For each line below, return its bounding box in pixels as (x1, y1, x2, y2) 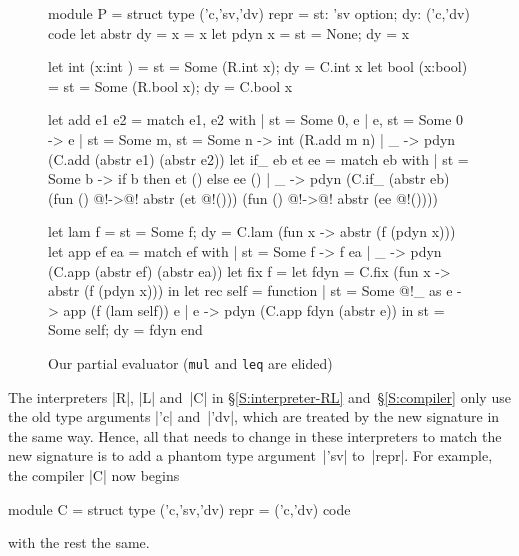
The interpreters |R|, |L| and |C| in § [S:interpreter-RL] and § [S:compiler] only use (8, 386, 511, 407)
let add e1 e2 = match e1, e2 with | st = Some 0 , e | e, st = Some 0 (48, 109, 464, 130)
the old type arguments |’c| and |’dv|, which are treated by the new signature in (8, 406, 500, 427)
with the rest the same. (8, 532, 150, 553)
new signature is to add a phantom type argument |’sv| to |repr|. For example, (8, 445, 493, 466)
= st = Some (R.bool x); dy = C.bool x (48, 75, 293, 96)
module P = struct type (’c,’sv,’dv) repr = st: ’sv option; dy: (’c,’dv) (48, 3, 470, 23)
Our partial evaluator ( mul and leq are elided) (48, 352, 333, 373)
